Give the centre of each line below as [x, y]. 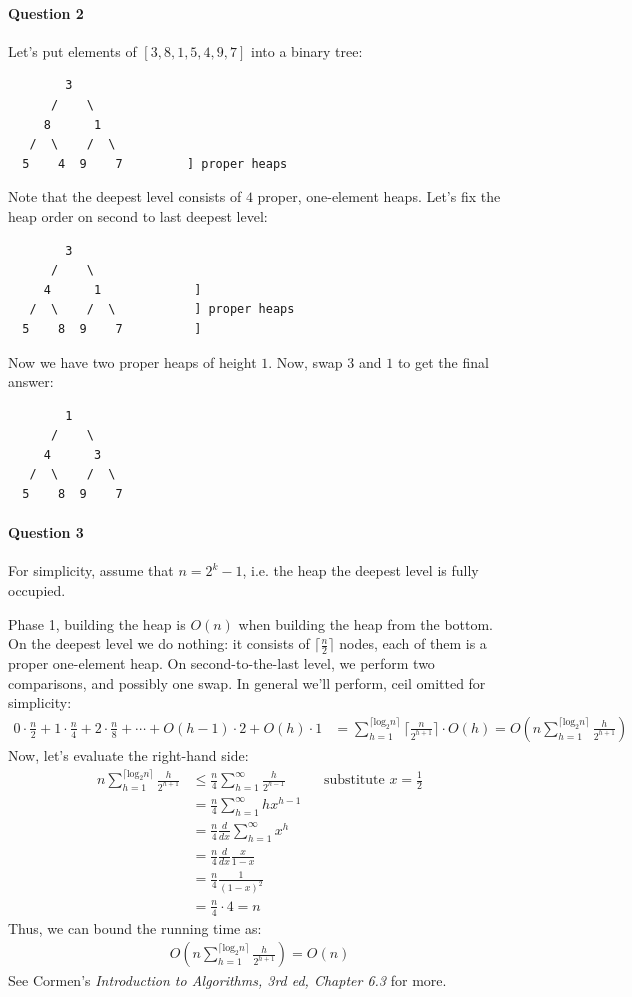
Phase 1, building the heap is [97, 623]
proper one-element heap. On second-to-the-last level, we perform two [221, 663]
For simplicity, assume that [91, 570]
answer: [31, 381]
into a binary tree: [307, 50]
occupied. [37, 590]
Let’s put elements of [72, 50]
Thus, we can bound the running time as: [135, 927]
